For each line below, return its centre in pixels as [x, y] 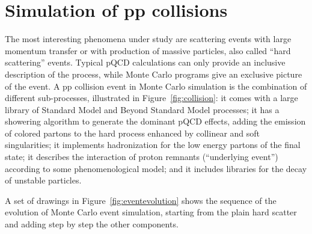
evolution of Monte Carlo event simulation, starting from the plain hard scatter [151, 212]
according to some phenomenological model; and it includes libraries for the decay [156, 168]
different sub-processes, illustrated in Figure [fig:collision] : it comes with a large [151, 98]
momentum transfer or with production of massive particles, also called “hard [148, 50]
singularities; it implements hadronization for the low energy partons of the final [153, 145]
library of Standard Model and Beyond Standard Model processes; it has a [142, 109]
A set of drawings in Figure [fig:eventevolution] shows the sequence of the [141, 200]
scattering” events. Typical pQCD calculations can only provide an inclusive [145, 62]
